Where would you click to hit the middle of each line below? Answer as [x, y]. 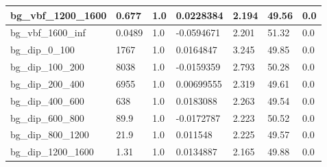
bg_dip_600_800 [47, 117]
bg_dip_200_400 [47, 83]
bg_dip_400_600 [47, 100]
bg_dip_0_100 [43, 50]
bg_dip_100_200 [47, 67]
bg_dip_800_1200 [50, 134]
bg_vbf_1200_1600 [59, 15]
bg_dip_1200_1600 [52, 152]
